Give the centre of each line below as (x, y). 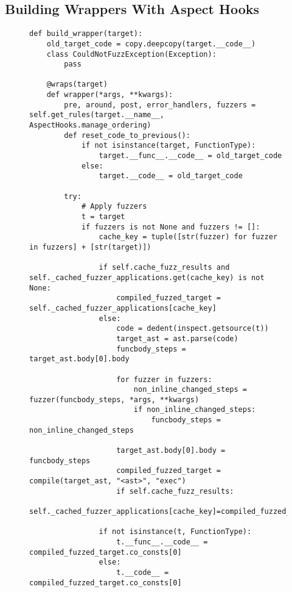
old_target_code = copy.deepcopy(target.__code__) (151, 44)
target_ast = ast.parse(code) (177, 338)
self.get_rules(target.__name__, (97, 115)
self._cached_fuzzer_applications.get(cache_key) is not (147, 277)
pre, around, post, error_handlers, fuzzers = (160, 105)
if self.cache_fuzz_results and (164, 268)
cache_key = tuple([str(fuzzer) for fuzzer (188, 237)
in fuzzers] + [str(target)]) (90, 247)
